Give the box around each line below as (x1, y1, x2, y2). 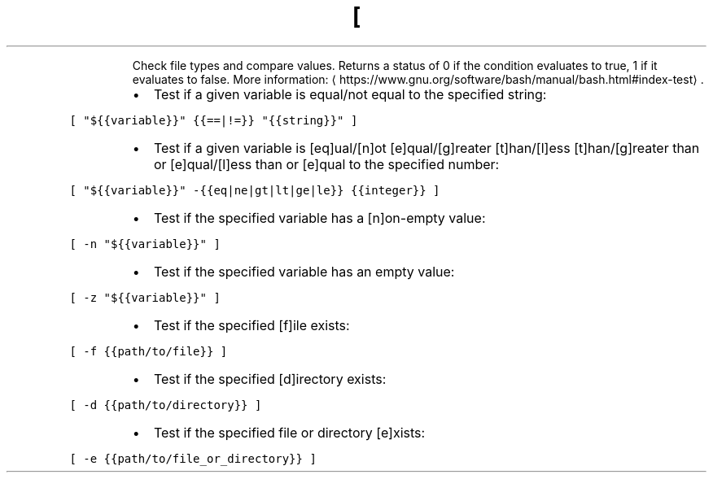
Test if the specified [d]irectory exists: (153, 370, 387, 387)
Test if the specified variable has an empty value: (153, 263, 455, 280)
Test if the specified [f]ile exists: (153, 316, 350, 333)
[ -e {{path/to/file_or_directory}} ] (69, 451, 317, 465)
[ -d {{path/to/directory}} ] (69, 398, 262, 412)
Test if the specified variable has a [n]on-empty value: (153, 209, 486, 226)
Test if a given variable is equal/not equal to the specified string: (153, 85, 547, 102)
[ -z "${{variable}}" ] (69, 290, 221, 304)
